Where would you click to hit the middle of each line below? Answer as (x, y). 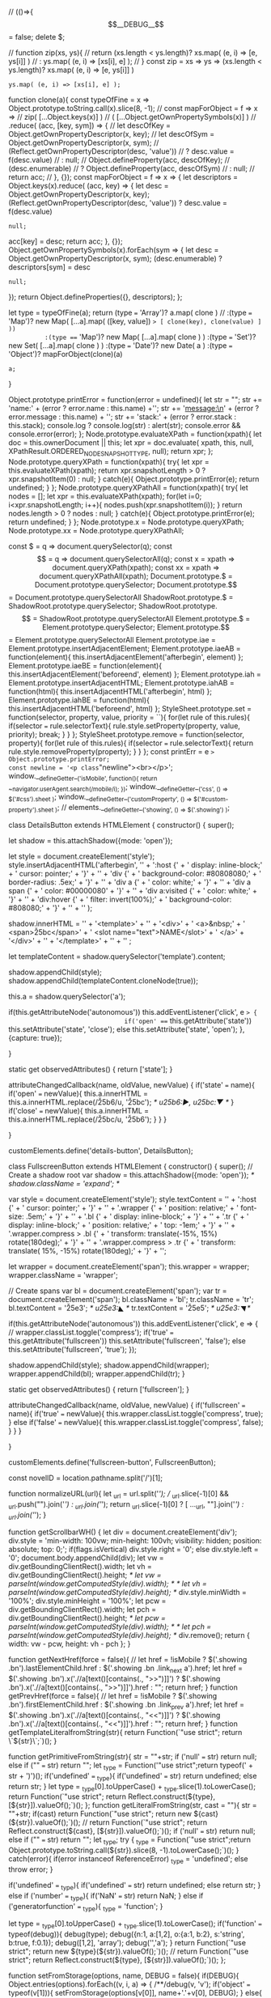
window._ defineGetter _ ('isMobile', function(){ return (83, 776)
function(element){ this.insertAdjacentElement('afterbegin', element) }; (126, 657)
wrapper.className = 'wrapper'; (64, 1275)
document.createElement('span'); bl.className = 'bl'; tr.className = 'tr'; (131, 1299)
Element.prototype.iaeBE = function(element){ (85, 665)
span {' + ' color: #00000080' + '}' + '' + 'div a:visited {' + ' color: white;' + (133, 890)
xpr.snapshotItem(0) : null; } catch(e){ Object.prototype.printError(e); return (134, 479)
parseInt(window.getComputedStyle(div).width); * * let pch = (110, 1627)
